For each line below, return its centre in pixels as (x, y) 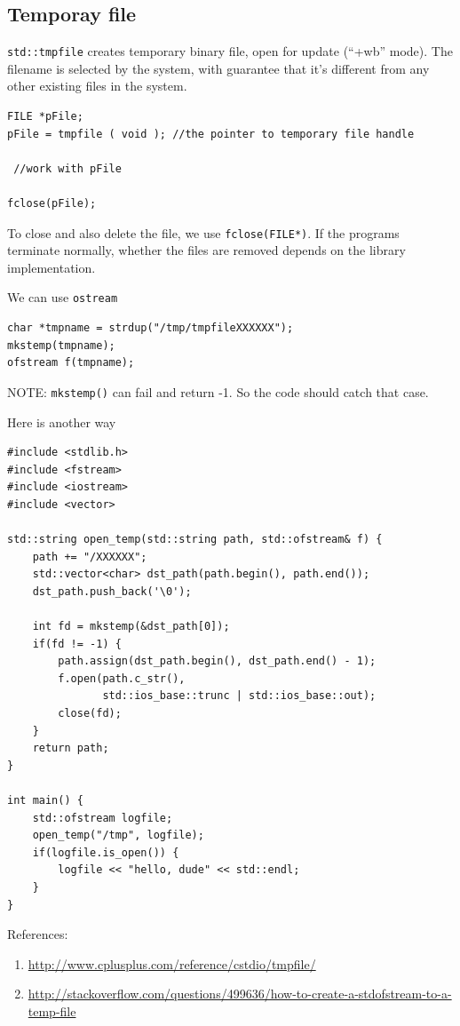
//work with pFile (67, 168)
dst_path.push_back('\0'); (112, 591)
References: (38, 934)
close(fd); (90, 714)
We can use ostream (63, 297)
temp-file (52, 1010)
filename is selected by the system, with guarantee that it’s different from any (218, 68)
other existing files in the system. (97, 86)
